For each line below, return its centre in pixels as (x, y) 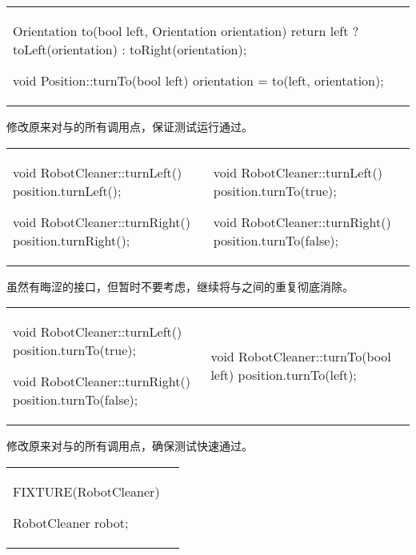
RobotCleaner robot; (71, 522)
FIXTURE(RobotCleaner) (86, 491)
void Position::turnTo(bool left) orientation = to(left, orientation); (198, 80)
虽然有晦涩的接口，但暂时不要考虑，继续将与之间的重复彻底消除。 (180, 286)
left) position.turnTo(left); (284, 375)
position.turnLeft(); (67, 190)
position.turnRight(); (72, 240)
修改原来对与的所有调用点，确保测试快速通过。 (130, 446)
